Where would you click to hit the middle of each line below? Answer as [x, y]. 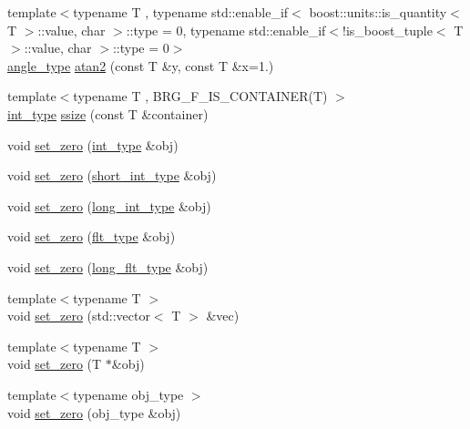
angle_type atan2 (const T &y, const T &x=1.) [141, 65]
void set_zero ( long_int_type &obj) [109, 205]
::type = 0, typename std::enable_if [226, 30]
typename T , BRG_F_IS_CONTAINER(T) [200, 96]
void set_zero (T [55, 364]
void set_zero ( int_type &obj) [93, 144]
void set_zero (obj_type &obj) [94, 412]
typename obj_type [128, 394]
